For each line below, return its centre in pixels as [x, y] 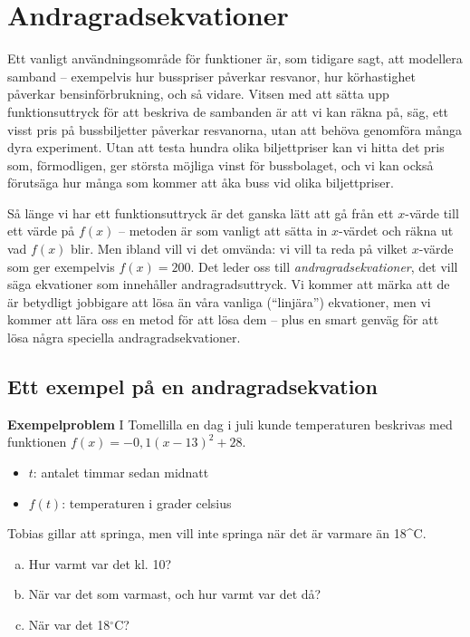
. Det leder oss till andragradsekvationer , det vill [324, 266]
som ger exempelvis [61, 266]
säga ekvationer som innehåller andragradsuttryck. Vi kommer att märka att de [229, 284]
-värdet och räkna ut [396, 231]
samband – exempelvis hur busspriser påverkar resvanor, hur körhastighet [211, 76]
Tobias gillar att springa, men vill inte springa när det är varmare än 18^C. [217, 533]
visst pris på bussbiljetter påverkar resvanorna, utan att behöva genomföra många [235, 129]
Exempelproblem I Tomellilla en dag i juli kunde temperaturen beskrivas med [230, 424]
